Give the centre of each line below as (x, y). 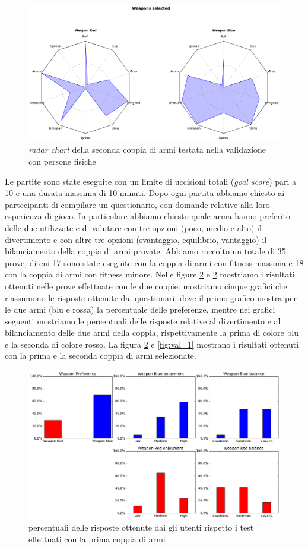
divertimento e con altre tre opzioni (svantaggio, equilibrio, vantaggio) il (136, 239)
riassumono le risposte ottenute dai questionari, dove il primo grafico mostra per (151, 297)
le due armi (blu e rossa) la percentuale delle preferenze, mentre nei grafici (140, 309)
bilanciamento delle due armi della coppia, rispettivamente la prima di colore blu (152, 332)
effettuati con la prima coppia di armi (97, 539)
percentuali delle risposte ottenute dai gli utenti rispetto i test (141, 527)
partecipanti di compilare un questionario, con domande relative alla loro (137, 204)
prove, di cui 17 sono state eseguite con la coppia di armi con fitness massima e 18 (154, 262)
